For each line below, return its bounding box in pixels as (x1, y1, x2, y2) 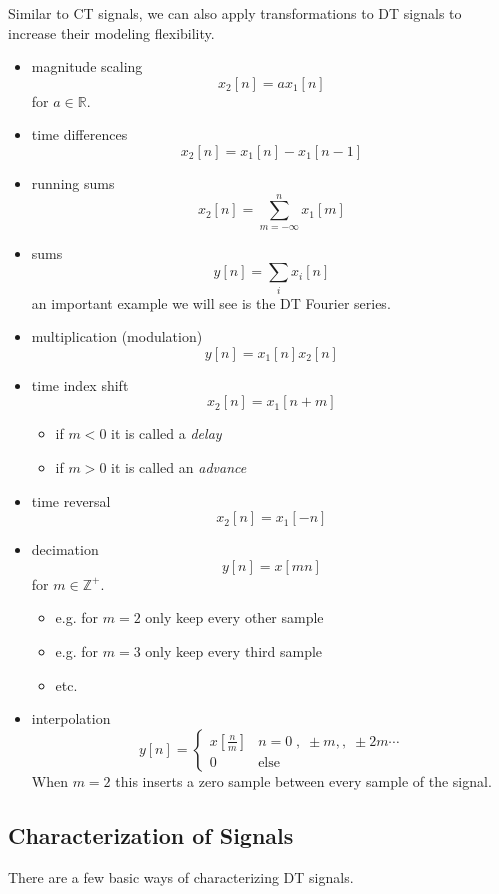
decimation (31, 539, 99, 560)
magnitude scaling (31, 56, 143, 77)
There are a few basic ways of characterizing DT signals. (8, 866, 354, 887)
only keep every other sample (145, 607, 324, 628)
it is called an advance (111, 457, 247, 478)
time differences (31, 124, 128, 145)
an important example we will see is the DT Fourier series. (31, 292, 391, 313)
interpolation (31, 708, 111, 729)
